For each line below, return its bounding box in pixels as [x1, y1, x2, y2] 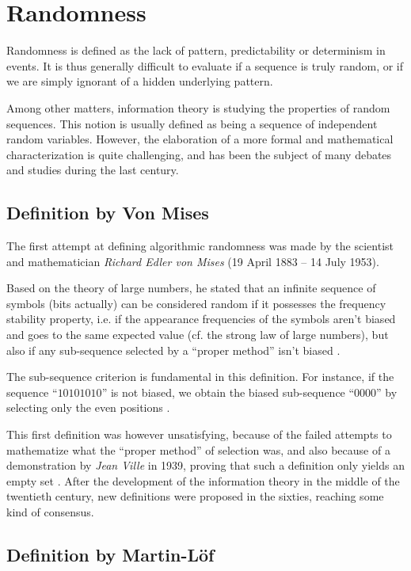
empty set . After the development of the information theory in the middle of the [6, 472, 400, 489]
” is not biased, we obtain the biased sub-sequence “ [101, 383, 355, 400]
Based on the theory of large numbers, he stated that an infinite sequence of [6, 280, 376, 296]
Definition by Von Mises [6, 200, 209, 225]
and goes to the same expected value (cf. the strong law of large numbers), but [6, 326, 389, 343]
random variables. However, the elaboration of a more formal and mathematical [6, 131, 394, 147]
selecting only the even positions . [6, 399, 170, 416]
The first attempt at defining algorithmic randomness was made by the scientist [6, 238, 394, 254]
